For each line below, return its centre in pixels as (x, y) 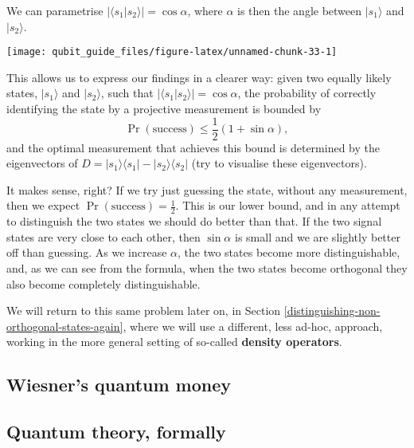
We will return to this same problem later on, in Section (144, 310)
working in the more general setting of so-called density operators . (174, 342)
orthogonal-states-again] (65, 326)
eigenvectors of (42, 163)
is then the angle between (300, 10)
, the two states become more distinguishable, (289, 252)
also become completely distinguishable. (103, 283)
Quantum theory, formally (116, 432)
